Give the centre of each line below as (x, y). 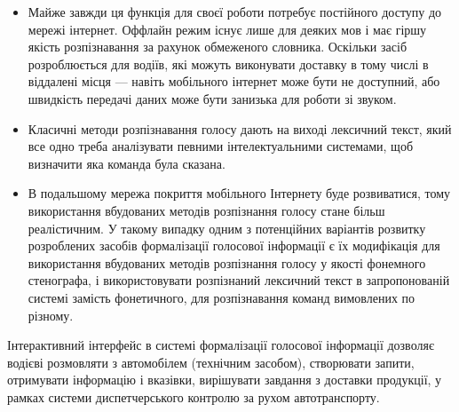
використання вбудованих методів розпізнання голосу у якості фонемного (227, 262)
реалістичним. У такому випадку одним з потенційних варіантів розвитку (227, 228)
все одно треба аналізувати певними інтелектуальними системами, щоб (221, 146)
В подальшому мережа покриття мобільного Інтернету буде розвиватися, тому (239, 193)
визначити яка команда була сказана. (127, 163)
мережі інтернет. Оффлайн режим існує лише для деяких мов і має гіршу (227, 29)
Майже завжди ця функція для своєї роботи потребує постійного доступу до (235, 12)
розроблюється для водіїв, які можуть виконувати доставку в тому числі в (228, 63)
